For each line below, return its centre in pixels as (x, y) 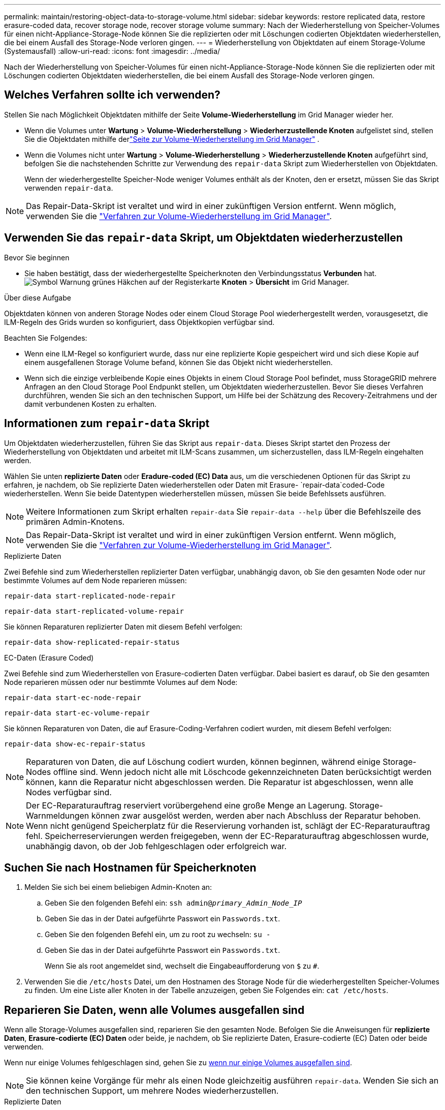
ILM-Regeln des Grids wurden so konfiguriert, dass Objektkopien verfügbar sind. (139, 322)
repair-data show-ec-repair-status (75, 744)
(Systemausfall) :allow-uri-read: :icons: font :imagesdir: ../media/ (112, 51)
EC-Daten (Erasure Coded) (49, 657)
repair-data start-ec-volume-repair (77, 713)
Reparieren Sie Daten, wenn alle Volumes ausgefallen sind (154, 1010)
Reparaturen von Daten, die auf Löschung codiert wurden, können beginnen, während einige (203, 761)
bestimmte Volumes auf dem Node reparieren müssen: (96, 580)
